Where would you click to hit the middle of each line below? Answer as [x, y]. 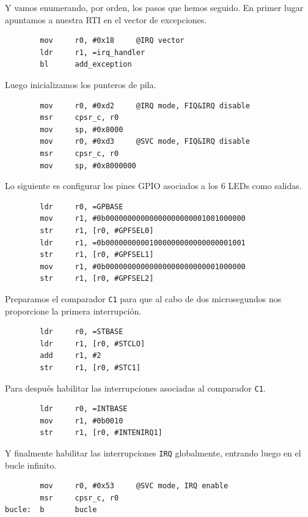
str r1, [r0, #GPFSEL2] [97, 279]
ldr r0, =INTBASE [84, 409]
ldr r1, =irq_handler [93, 52]
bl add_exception [86, 65]
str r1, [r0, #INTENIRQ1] [101, 433]
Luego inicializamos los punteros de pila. [81, 84]
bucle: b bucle [51, 510]
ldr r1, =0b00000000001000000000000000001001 [143, 243]
